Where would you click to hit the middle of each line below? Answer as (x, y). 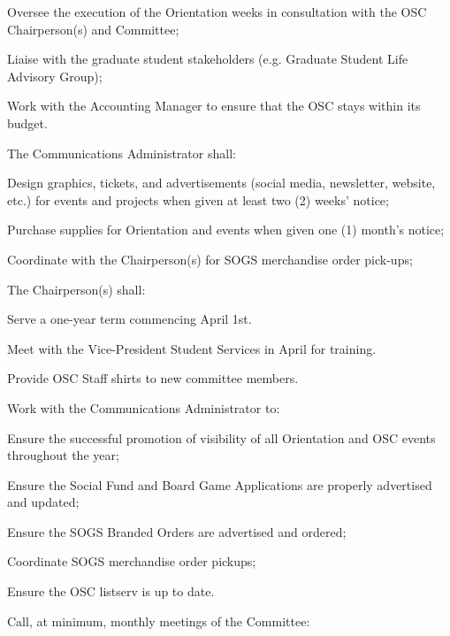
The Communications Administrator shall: (122, 153)
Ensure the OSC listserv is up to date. (111, 591)
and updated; (43, 502)
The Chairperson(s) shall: (76, 289)
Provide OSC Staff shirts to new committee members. (153, 378)
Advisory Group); (55, 76)
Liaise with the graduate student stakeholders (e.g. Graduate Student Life (208, 59)
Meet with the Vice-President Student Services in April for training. (192, 348)
